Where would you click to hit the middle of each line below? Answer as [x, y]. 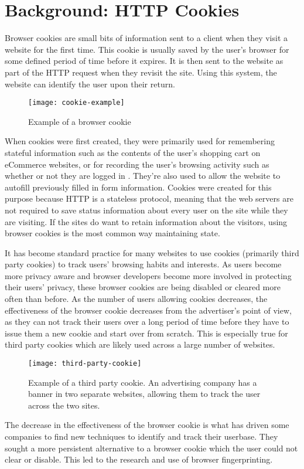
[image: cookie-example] [76, 103]
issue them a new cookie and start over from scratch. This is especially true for [146, 333]
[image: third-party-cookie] [85, 364]
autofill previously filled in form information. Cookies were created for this [138, 187]
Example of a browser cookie [80, 121]
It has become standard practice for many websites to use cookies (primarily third [152, 252]
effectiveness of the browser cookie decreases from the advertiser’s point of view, [148, 310]
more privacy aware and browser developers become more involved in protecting [148, 275]
